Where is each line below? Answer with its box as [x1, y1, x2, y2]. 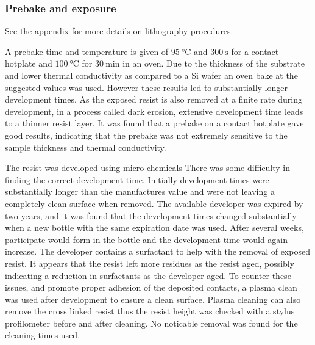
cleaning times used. [5, 329, 80, 341]
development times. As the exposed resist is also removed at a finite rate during [5, 93, 302, 106]
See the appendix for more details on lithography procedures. [5, 24, 233, 37]
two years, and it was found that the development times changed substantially [5, 209, 297, 222]
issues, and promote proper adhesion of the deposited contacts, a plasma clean [5, 281, 297, 294]
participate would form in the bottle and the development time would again [5, 233, 288, 245]
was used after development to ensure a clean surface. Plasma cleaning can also [5, 292, 301, 305]
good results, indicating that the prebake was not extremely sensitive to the [5, 128, 288, 141]
